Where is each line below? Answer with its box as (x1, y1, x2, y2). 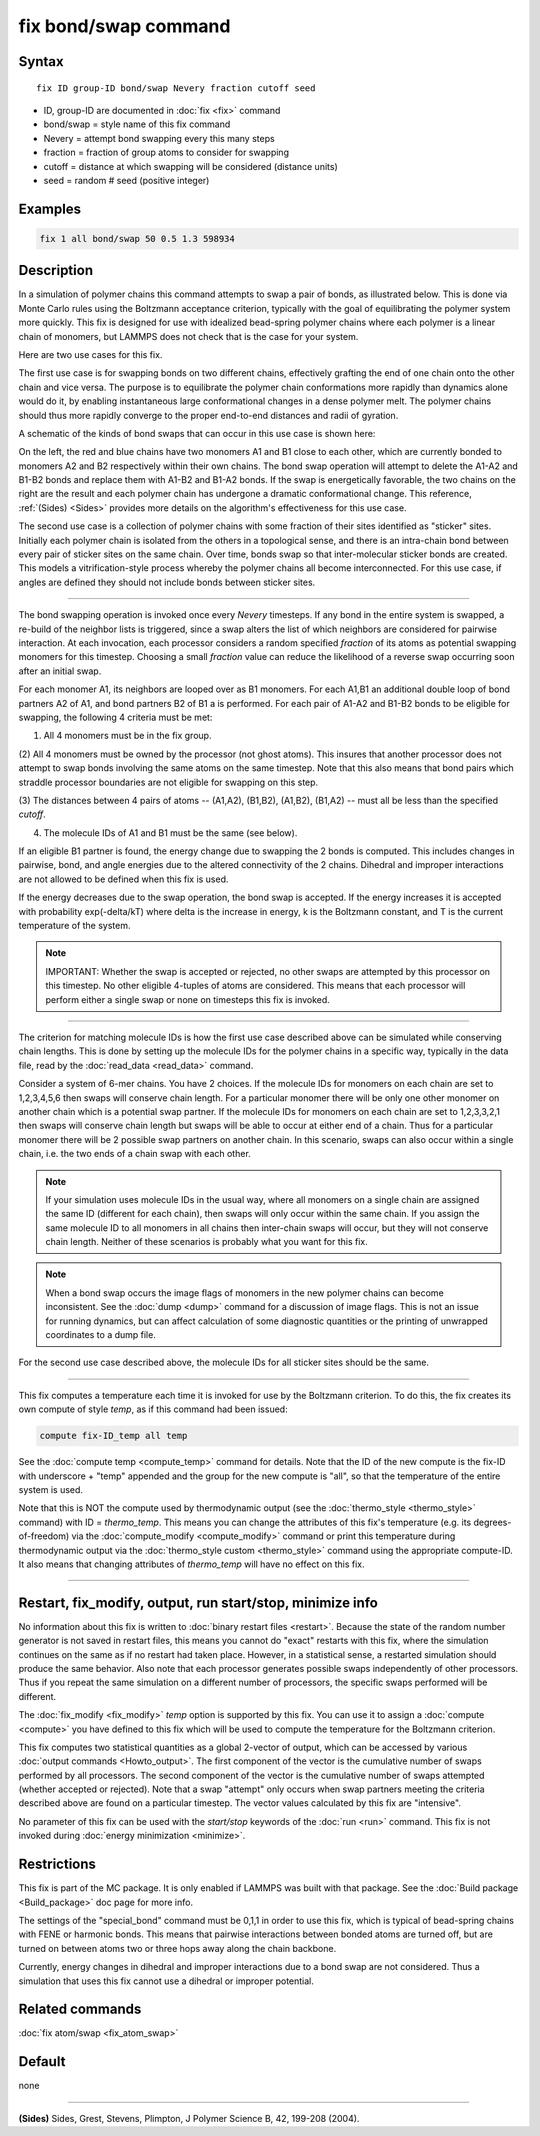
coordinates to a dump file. (45, 1329, 157, 1341)
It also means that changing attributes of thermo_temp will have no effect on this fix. (18, 1558, 365, 1570)
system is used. (18, 1483, 84, 1495)
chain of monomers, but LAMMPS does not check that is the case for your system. (18, 330, 359, 342)
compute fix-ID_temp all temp (39, 1430, 188, 1442)
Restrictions (18, 1856, 97, 1873)
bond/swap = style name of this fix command (43, 118, 231, 130)
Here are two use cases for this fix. (18, 348, 163, 360)
